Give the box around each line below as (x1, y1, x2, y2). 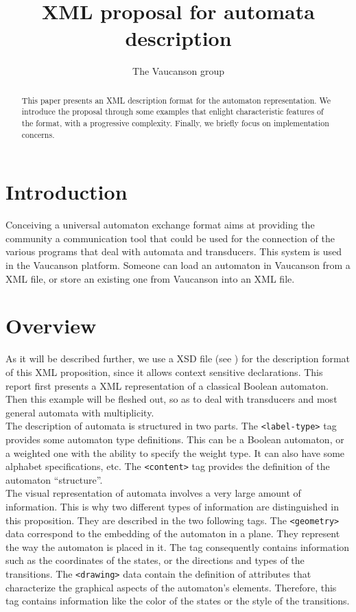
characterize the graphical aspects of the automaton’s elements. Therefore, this (5, 580, 337, 594)
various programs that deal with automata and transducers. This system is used (5, 244, 342, 259)
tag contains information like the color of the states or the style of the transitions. (5, 593, 350, 608)
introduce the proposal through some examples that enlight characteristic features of (21, 106, 324, 117)
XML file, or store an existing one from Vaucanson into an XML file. (5, 271, 295, 285)
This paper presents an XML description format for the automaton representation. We (21, 94, 331, 106)
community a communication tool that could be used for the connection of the (5, 231, 335, 245)
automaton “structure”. (5, 472, 103, 486)
